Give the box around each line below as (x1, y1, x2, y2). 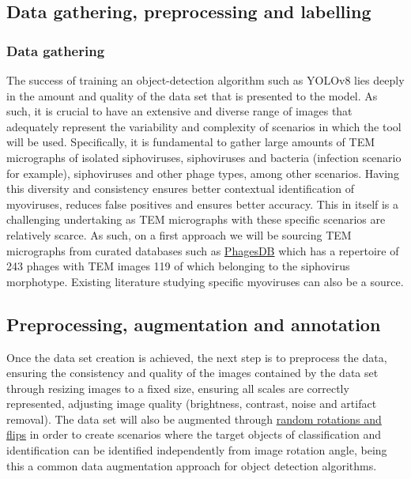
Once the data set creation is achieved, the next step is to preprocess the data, (6, 349, 387, 365)
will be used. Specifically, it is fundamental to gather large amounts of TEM (6, 134, 375, 150)
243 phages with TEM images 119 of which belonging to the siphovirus (6, 258, 350, 274)
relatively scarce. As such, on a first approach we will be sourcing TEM (6, 226, 352, 243)
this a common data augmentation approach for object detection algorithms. (6, 457, 377, 473)
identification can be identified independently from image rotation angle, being (6, 442, 387, 458)
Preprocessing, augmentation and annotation (6, 311, 381, 336)
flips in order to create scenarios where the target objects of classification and (6, 426, 381, 443)
